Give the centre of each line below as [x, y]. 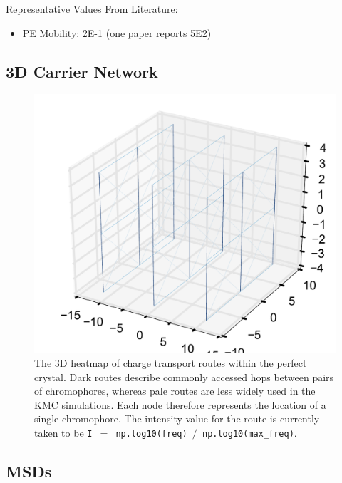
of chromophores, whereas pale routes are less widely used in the [175, 391]
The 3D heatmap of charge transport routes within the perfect [171, 363]
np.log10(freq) [151, 434]
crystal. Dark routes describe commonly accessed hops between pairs [184, 376]
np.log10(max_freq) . [249, 433]
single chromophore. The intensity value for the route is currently [177, 419]
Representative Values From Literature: [92, 9]
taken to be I [63, 433]
